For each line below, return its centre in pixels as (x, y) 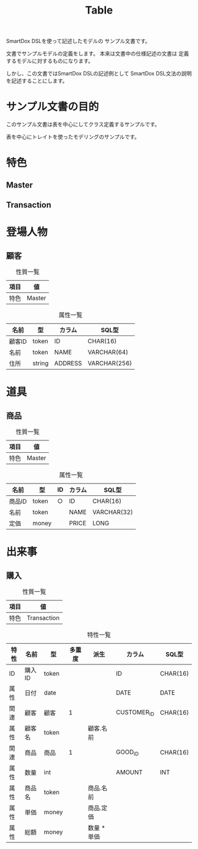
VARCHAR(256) (110, 363)
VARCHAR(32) (113, 512)
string (40, 363)
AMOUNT (129, 772)
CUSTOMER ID (135, 713)
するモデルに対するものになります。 (50, 61)
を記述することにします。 (37, 81)
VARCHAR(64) (108, 353)
